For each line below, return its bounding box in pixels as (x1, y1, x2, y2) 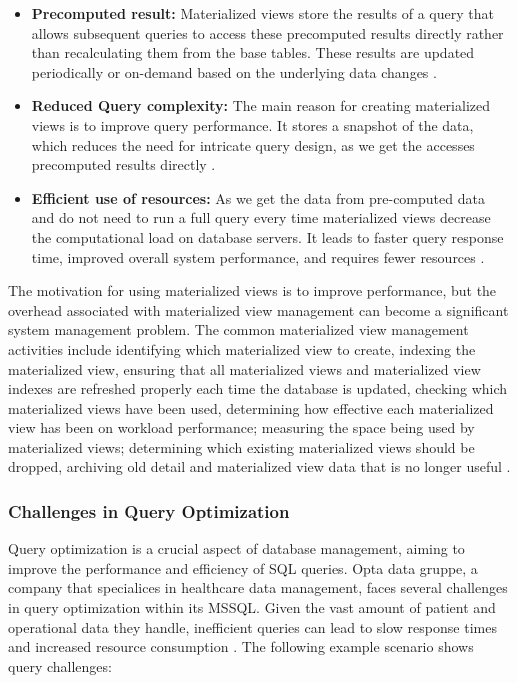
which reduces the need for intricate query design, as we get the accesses (31, 134, 475, 155)
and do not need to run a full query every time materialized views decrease (31, 207, 491, 228)
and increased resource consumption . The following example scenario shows (8, 636, 474, 657)
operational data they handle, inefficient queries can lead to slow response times (8, 616, 497, 637)
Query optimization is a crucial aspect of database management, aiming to (8, 538, 465, 559)
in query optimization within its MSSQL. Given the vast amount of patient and (8, 597, 496, 618)
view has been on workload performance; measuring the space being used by (8, 417, 475, 438)
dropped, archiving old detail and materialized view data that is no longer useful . (8, 456, 511, 477)
